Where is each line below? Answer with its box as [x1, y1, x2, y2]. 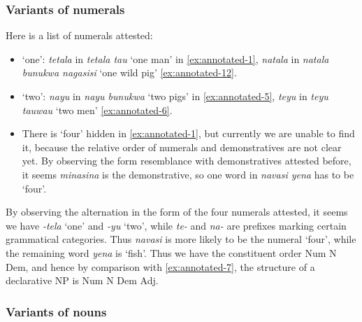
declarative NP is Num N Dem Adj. [6, 273, 159, 288]
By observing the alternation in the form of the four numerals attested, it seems [6, 204, 348, 219]
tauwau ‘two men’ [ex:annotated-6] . [22, 102, 173, 117]
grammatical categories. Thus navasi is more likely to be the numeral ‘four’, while [6, 232, 356, 246]
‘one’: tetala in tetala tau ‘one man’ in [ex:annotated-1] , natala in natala [22, 51, 329, 66]
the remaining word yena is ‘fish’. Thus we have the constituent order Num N [6, 245, 337, 260]
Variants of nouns [6, 302, 107, 320]
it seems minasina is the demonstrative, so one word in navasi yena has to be [22, 167, 354, 181]
